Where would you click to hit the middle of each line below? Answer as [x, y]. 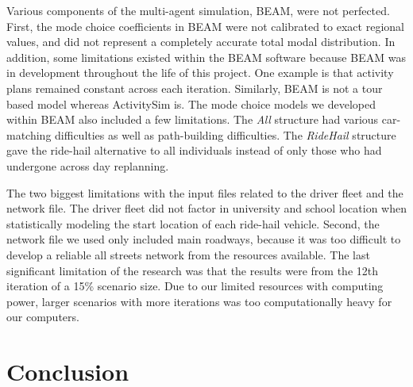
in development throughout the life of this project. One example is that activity [200, 73]
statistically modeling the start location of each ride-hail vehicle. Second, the [193, 223]
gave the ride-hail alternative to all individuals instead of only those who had [194, 150]
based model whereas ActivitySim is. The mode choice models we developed [191, 103]
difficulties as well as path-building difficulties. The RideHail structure [226, 134]
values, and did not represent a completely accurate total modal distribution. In [201, 42]
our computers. [43, 317]
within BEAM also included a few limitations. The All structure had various [193, 119]
